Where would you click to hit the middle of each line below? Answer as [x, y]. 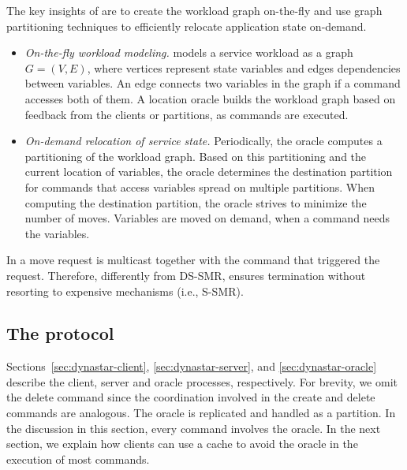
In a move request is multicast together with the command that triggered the [193, 260]
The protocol [60, 333]
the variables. [57, 233]
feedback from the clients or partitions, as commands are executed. [187, 114]
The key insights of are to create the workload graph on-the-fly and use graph [194, 10]
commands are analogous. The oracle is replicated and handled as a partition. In [201, 413]
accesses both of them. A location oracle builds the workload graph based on [210, 98]
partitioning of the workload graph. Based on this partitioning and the [196, 156]
